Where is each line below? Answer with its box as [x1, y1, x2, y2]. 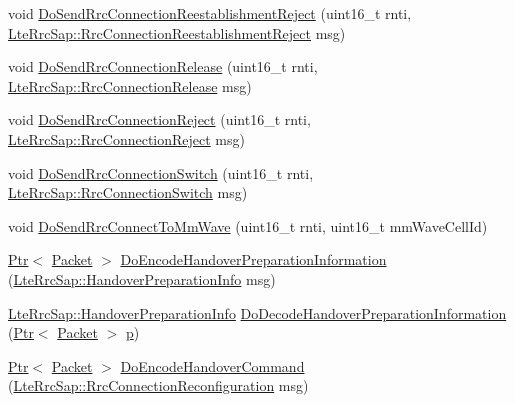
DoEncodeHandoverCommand [120, 355, 305, 376]
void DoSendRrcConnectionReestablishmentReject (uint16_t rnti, [8, 3, 412, 23]
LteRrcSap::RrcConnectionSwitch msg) [8, 182, 248, 203]
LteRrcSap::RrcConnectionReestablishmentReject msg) [8, 22, 346, 43]
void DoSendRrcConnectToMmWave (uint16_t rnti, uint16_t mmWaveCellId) [8, 215, 488, 236]
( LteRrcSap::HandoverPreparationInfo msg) [8, 268, 276, 289]
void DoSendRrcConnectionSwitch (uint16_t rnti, [8, 162, 314, 183]
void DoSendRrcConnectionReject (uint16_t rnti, [8, 109, 311, 130]
